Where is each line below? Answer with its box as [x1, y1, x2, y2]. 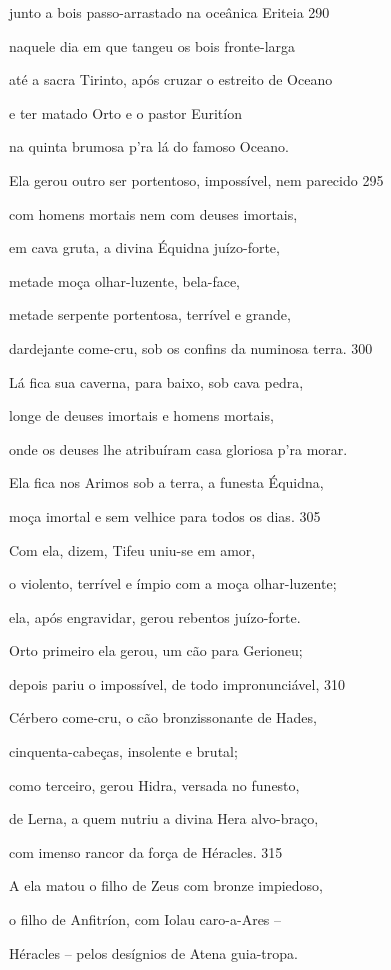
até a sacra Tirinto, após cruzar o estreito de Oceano [9, 69, 333, 90]
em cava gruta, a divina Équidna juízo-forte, [9, 237, 280, 258]
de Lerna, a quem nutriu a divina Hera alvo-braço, [9, 808, 319, 829]
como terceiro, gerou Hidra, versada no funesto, [9, 774, 300, 795]
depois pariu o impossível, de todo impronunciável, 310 [9, 673, 345, 694]
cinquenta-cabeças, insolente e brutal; [9, 741, 238, 762]
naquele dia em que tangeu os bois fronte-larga [9, 35, 296, 56]
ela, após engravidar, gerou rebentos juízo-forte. [9, 606, 301, 627]
